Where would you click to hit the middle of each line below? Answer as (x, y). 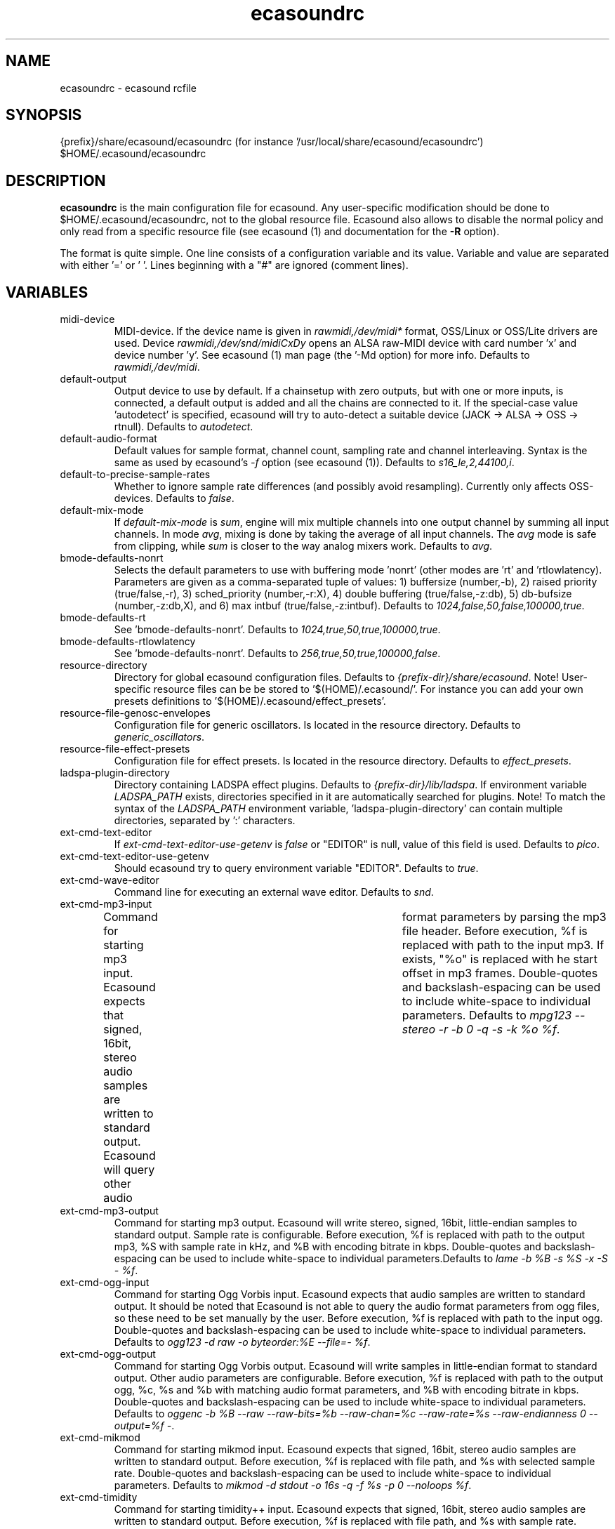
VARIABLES (47, 292)
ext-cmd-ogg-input (105, 1283)
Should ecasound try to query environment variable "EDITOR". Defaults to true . (296, 868)
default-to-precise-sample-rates (135, 475)
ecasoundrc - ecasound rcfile (128, 88)
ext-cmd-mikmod (100, 1438)
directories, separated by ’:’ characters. (205, 821)
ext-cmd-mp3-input (106, 904)
